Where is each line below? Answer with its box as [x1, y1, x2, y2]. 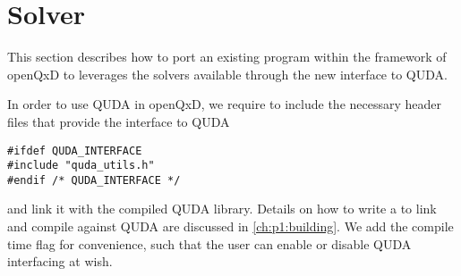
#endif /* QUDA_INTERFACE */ [7, 173, 181, 187]
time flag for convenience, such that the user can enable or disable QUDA [7, 234, 412, 253]
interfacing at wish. [7, 252, 113, 271]
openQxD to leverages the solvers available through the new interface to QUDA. [7, 64, 448, 83]
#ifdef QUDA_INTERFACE [7, 144, 142, 157]
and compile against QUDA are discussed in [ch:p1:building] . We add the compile [7, 217, 454, 236]
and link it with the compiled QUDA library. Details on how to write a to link [7, 199, 437, 218]
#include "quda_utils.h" [7, 159, 155, 172]
